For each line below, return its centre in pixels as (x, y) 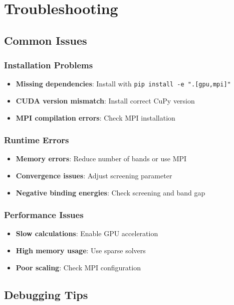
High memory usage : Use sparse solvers (81, 250)
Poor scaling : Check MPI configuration (78, 267)
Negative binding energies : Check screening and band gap (110, 192)
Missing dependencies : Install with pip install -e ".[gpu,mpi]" (123, 84)
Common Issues (46, 40)
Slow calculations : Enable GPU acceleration (87, 233)
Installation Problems (49, 65)
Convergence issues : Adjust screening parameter (94, 176)
